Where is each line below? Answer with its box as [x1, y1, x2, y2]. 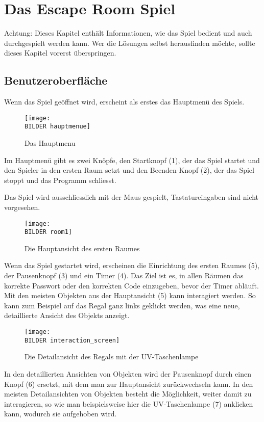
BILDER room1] [25, 228, 73, 236]
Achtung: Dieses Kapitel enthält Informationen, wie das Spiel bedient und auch [4, 28, 252, 38]
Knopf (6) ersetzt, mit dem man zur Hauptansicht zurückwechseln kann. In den [4, 378, 253, 389]
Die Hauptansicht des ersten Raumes [25, 243, 140, 253]
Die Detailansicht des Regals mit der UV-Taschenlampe [25, 351, 199, 362]
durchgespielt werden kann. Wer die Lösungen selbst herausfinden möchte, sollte [4, 37, 255, 48]
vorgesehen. [4, 201, 40, 212]
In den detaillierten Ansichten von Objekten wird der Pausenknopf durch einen [4, 368, 251, 379]
